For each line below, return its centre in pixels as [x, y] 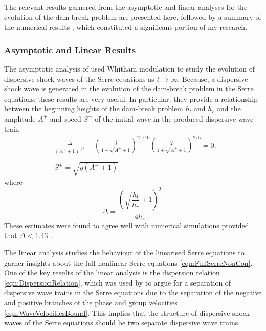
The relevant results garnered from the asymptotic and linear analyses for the [126, 7]
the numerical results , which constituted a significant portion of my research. [126, 27]
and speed [65, 118]
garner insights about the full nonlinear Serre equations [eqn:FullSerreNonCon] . [128, 262]
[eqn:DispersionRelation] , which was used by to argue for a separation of [118, 282]
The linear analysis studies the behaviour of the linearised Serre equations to [124, 252]
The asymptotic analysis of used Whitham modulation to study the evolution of [130, 68]
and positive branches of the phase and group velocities [91, 302]
